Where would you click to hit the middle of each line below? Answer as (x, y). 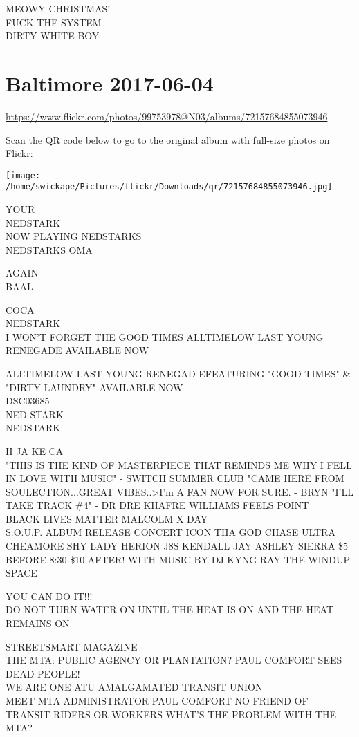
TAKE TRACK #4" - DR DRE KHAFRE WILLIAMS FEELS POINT (157, 505)
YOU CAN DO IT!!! (49, 596)
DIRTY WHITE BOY (53, 36)
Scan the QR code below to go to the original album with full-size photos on (168, 139)
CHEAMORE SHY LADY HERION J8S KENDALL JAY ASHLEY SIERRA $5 (177, 546)
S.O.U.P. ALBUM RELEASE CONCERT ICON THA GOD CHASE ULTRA (171, 532)
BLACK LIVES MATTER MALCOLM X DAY (107, 518)
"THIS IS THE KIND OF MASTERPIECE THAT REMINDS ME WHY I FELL (179, 464)
